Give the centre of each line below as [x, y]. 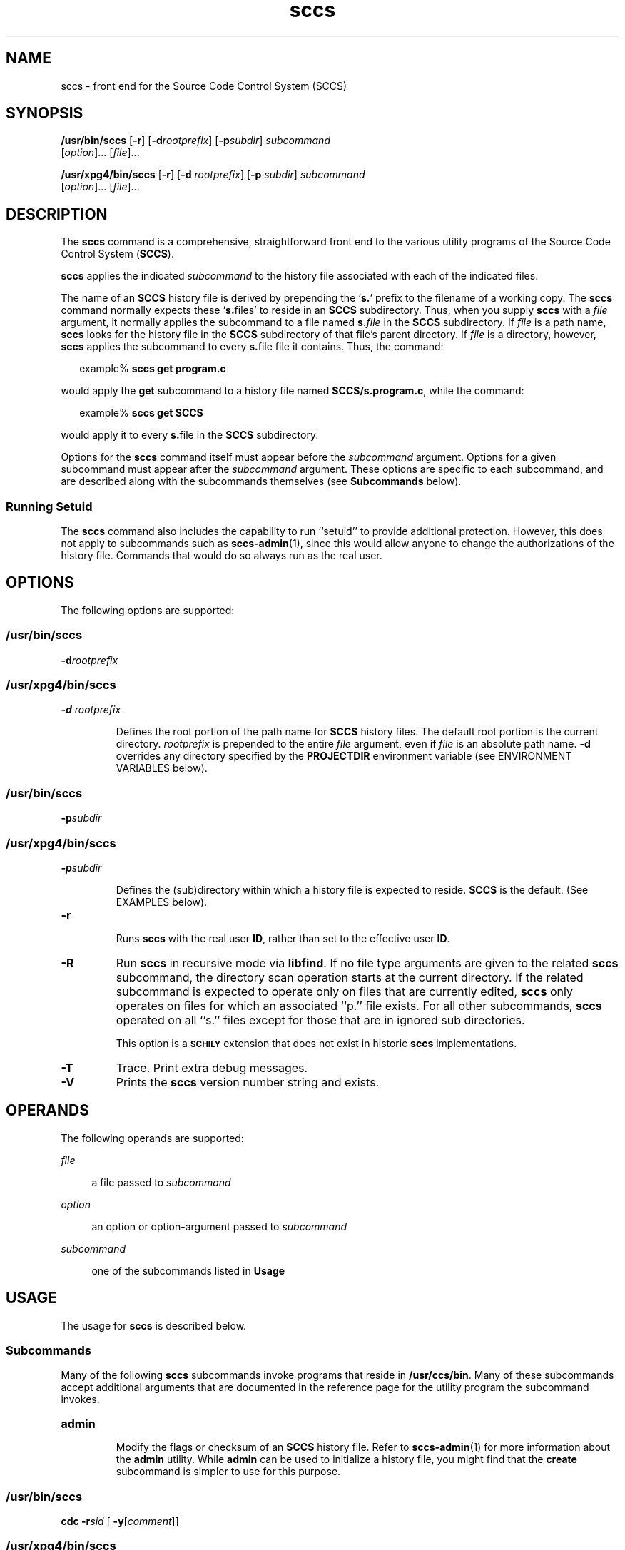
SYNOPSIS [45, 113]
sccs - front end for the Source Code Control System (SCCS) [204, 86]
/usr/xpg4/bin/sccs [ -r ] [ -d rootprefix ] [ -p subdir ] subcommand [213, 175]
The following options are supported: [148, 610]
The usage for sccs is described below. [154, 1325]
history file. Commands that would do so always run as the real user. [222, 556]
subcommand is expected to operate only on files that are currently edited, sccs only [344, 991]
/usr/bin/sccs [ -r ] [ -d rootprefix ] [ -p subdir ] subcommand [195, 141]
